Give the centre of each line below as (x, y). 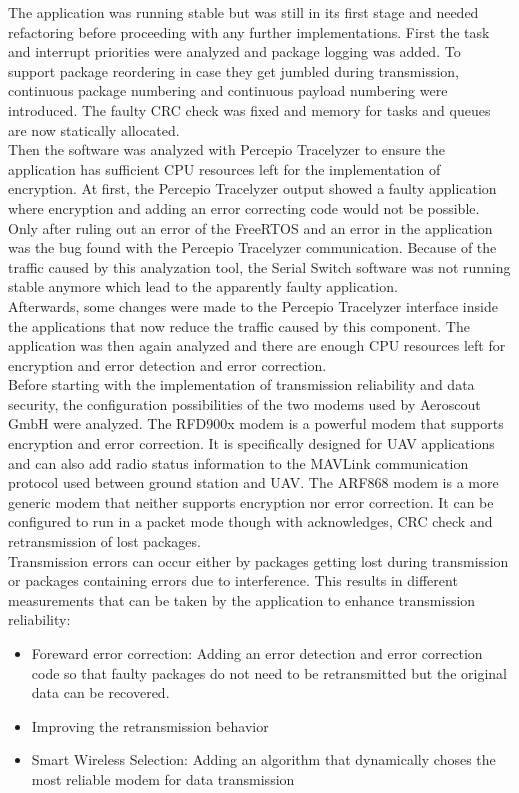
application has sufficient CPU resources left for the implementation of (224, 168)
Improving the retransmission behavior (150, 725)
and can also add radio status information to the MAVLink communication (238, 462)
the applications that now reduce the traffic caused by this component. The (239, 325)
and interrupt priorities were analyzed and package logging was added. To (234, 51)
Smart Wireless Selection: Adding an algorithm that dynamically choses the (263, 759)
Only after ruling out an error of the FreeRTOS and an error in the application (250, 227)
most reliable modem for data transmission (163, 778)
